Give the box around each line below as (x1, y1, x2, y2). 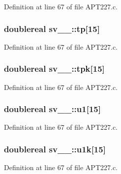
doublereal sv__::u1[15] (4, 103, 101, 115)
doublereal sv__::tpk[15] (4, 62, 105, 75)
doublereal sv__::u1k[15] (4, 143, 106, 155)
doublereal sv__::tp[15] (4, 22, 100, 34)
